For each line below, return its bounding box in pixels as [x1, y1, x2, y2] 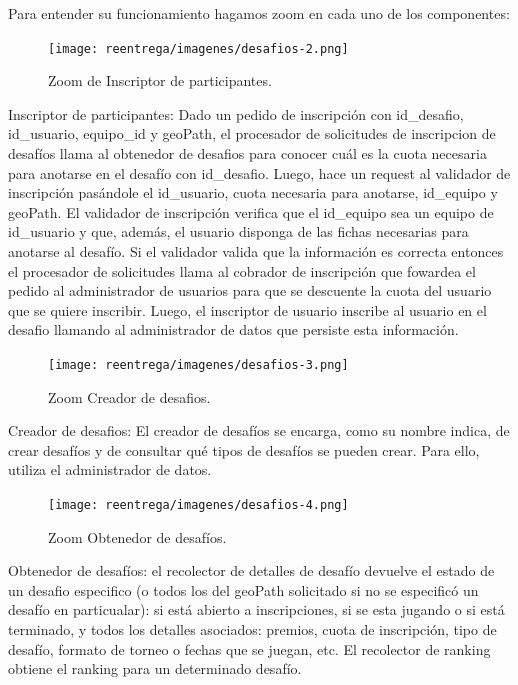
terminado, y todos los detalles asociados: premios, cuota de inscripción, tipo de [8, 619, 497, 640]
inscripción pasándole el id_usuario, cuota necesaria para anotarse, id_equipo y [8, 182, 498, 203]
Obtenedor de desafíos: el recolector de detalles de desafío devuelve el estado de [8, 560, 495, 581]
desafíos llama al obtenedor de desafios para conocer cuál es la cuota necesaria [8, 143, 487, 164]
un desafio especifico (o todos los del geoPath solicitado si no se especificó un [8, 579, 479, 600]
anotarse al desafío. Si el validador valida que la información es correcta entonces [8, 241, 504, 261]
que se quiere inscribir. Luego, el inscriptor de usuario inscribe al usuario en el [8, 299, 487, 320]
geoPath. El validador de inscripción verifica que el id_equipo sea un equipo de [8, 201, 494, 222]
